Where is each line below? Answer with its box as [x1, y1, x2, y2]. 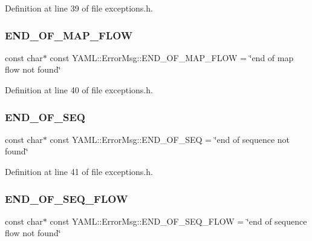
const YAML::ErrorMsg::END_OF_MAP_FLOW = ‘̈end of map [50, 51, 294, 64]
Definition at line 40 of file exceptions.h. [5, 84, 153, 96]
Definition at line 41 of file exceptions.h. [5, 165, 153, 177]
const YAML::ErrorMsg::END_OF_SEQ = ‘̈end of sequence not [50, 133, 290, 145]
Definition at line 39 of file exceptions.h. [5, 2, 153, 14]
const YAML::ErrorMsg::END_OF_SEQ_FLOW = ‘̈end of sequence [50, 214, 307, 227]
